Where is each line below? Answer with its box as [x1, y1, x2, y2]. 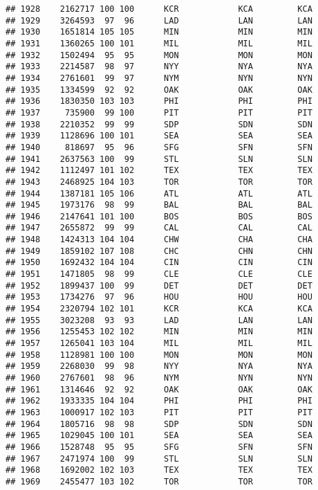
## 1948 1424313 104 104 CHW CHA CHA [6, 235, 312, 245]
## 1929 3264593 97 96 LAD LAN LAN [6, 15, 312, 26]
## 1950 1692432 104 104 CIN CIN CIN [6, 257, 312, 268]
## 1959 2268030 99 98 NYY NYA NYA [6, 361, 312, 372]
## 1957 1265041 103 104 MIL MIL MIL [6, 338, 312, 349]
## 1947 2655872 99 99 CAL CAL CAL [6, 223, 312, 233]
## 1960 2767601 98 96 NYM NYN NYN [6, 373, 312, 383]
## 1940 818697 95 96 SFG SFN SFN [6, 142, 312, 152]
